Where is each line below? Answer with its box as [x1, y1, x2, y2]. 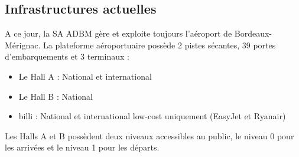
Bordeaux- [234, 27, 272, 40]
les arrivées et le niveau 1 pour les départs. [5, 141, 160, 153]
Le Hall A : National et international [18, 70, 152, 82]
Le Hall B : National [18, 90, 93, 102]
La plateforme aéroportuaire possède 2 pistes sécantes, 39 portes [43, 38, 276, 51]
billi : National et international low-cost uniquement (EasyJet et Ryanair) [18, 110, 286, 122]
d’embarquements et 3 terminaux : [5, 50, 129, 63]
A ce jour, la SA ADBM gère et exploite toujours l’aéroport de [5, 27, 232, 40]
